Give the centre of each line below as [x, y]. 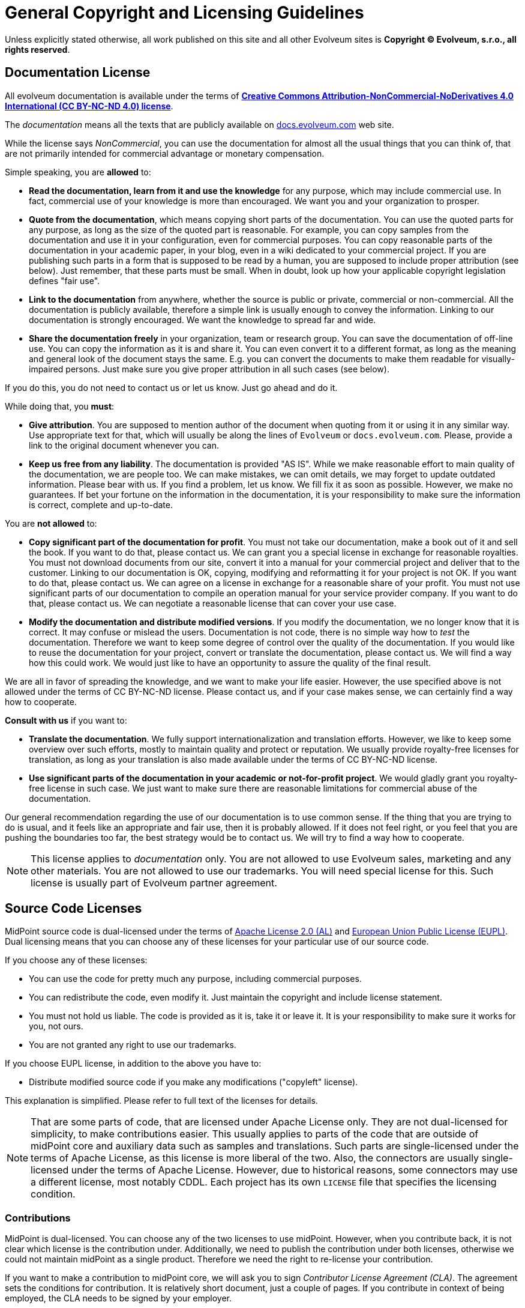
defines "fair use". [64, 280]
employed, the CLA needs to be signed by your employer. [118, 1298]
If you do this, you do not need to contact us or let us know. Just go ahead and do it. [171, 387]
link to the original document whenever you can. [124, 445]
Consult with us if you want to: [66, 720]
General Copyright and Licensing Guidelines [184, 13]
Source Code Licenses [73, 909]
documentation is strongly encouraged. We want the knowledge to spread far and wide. [202, 319]
